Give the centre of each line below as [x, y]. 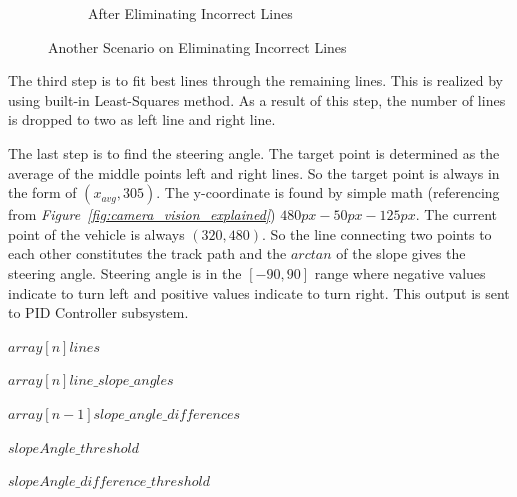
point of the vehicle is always [96, 233]
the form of [42, 192]
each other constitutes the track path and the [147, 253]
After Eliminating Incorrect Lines [190, 13]
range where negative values [400, 272]
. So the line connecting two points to [377, 233]
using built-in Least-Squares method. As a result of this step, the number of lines [257, 99]
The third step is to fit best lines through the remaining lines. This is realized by [255, 80]
